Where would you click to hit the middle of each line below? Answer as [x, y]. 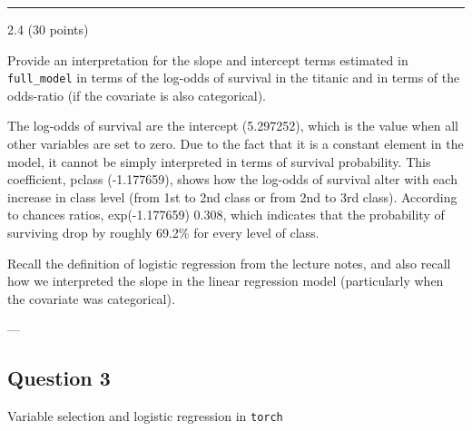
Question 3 [59, 378]
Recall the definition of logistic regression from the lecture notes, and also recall [229, 263]
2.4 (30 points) [48, 29]
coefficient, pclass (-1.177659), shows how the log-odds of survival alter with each [232, 179]
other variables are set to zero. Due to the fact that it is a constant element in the [236, 144]
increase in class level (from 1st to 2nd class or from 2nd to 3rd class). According [232, 196]
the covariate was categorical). [91, 298]
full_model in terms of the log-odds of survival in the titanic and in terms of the [234, 78]
